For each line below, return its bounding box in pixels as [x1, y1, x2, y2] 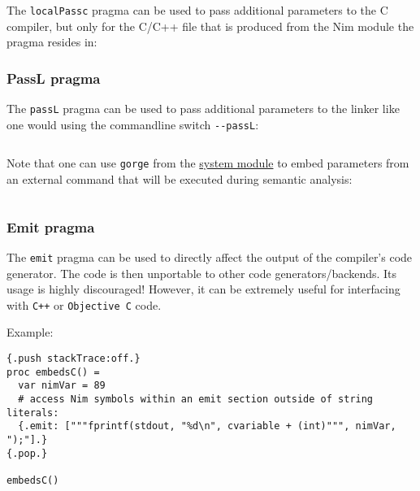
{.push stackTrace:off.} [6, 352, 141, 364]
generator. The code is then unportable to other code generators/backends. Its [6, 264, 397, 281]
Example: [6, 324, 54, 341]
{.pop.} [6, 447, 48, 459]
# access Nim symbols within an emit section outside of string [18, 393, 374, 405]
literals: [6, 406, 59, 419]
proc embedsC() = [6, 366, 100, 378]
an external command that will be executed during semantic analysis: [6, 171, 353, 188]
